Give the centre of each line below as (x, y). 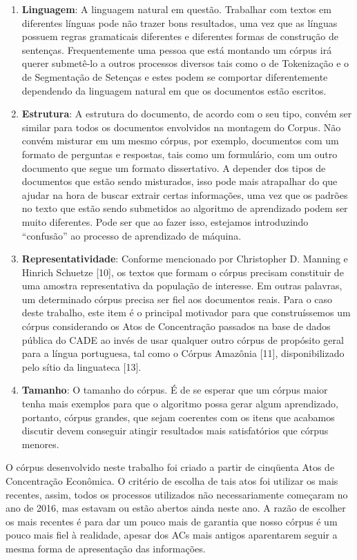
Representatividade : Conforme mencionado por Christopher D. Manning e (185, 259)
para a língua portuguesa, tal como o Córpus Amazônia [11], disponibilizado (183, 353)
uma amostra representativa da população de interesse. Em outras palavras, (182, 286)
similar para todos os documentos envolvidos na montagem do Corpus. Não (181, 127)
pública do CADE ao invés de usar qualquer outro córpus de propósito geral (183, 339)
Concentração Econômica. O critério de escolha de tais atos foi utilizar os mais (172, 481)
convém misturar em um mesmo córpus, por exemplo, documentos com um (180, 141)
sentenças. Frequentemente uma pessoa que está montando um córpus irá (177, 49)
